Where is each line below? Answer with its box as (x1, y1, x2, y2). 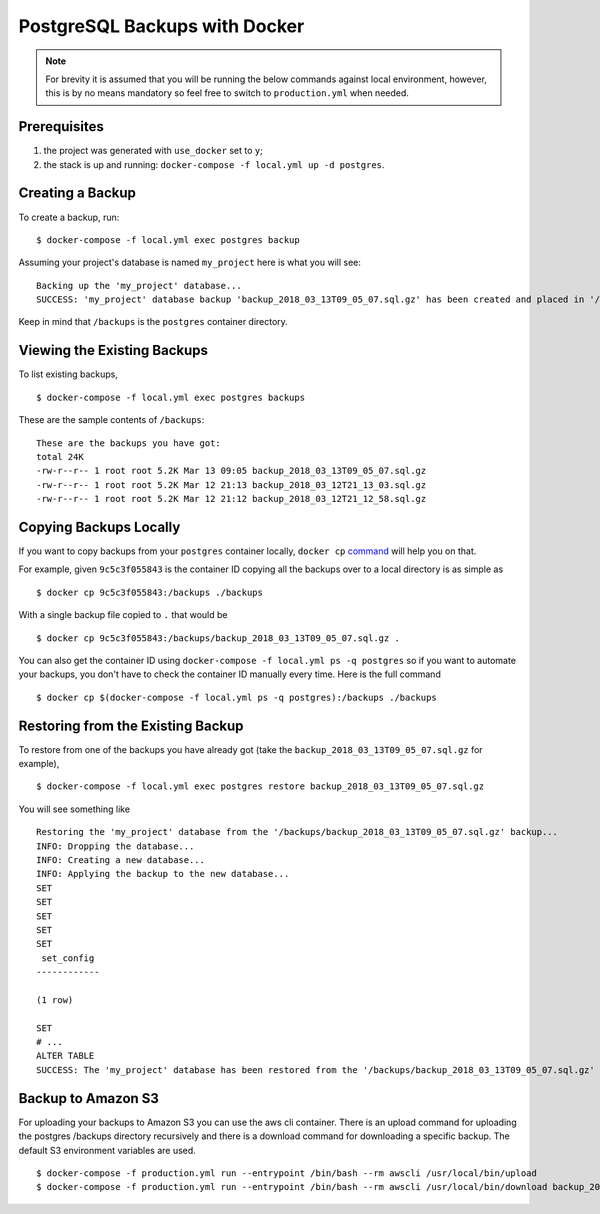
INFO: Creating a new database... (36, 855, 205, 866)
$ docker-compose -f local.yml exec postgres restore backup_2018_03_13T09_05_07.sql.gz (36, 781, 485, 792)
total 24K (36, 451, 84, 462)
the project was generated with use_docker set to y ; (43, 145, 264, 157)
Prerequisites (18, 118, 104, 135)
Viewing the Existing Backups (18, 342, 209, 359)
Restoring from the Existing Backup (18, 717, 244, 734)
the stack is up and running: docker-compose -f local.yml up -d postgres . (43, 158, 385, 170)
